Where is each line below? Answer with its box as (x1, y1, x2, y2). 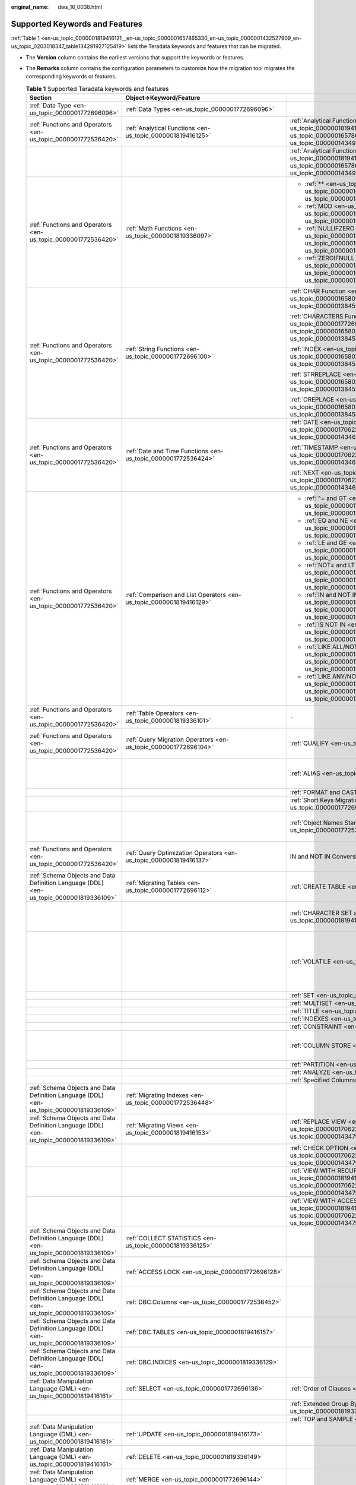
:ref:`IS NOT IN (304, 621, 346, 629)
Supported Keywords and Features (11, 18, 143, 29)
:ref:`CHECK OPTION (290, 1144, 349, 1152)
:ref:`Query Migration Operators (125, 735, 214, 744)
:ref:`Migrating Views (125, 1121, 184, 1130)
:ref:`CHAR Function (290, 287, 347, 295)
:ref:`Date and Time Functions (125, 447, 209, 456)
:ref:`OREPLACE (290, 396, 335, 404)
